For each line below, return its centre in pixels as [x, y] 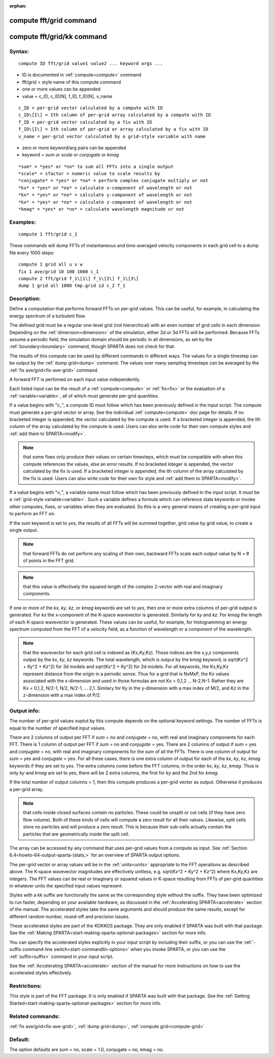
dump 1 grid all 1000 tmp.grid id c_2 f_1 [72, 286]
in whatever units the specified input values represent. [66, 885]
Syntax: [19, 51]
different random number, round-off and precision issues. [70, 916]
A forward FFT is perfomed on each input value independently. [75, 379]
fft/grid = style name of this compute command [72, 82]
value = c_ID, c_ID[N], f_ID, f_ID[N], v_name [67, 96]
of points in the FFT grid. [49, 560]
